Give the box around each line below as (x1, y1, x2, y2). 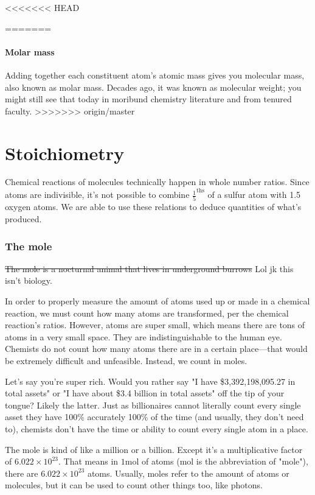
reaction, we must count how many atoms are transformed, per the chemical (5, 306, 289, 319)
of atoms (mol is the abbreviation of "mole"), (141, 455, 308, 468)
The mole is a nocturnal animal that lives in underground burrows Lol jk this (5, 262, 294, 275)
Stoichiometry (5, 140, 125, 165)
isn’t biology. (5, 274, 52, 287)
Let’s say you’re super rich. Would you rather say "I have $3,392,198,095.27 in (5, 374, 296, 387)
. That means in (58, 455, 119, 468)
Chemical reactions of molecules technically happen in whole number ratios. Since (5, 175, 310, 188)
